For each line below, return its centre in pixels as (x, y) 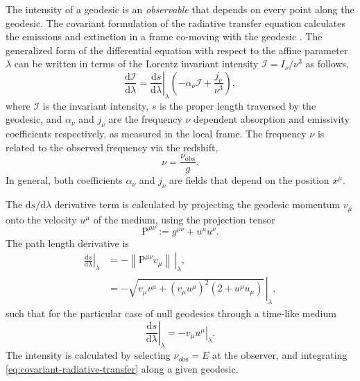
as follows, (327, 63)
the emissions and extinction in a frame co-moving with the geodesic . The (164, 36)
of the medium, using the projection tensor (184, 219)
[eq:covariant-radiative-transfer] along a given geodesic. (122, 368)
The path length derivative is (67, 243)
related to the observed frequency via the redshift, (112, 147)
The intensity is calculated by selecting (88, 355)
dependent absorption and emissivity (272, 119)
